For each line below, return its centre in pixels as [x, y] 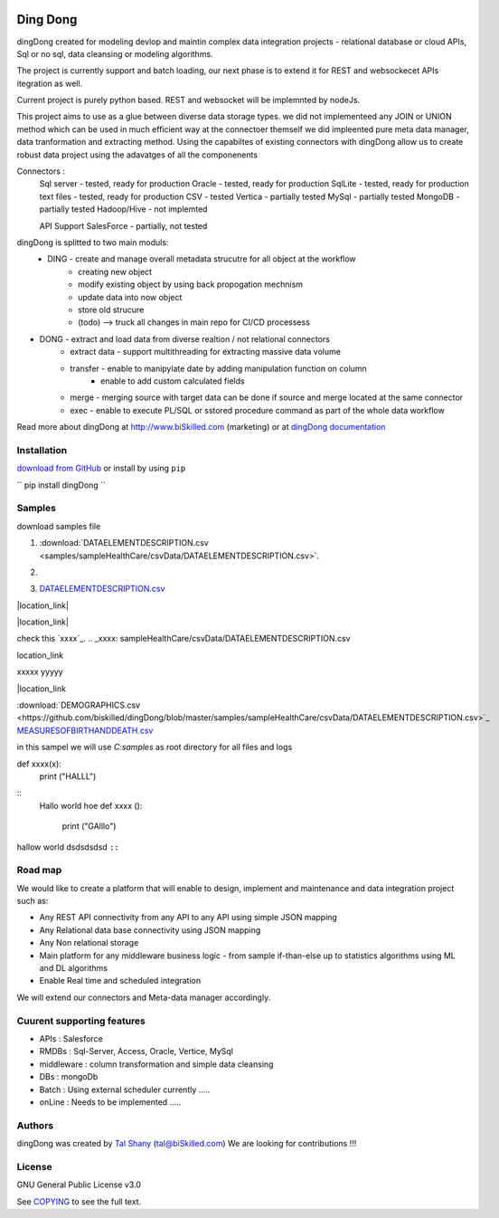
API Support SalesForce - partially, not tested [123, 225]
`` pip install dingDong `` [61, 485]
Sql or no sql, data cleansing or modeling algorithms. [115, 53]
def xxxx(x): [39, 764]
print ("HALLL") [68, 776]
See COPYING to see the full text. [79, 1201]
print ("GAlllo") [89, 826]
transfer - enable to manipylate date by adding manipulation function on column [219, 368]
